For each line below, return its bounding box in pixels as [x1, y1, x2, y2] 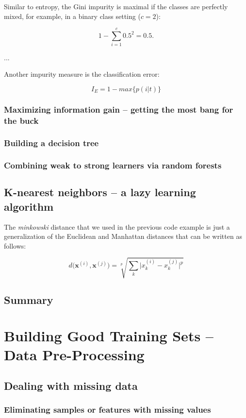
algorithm [4, 199, 54, 214]
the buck [4, 115, 39, 127]
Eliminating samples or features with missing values [4, 403, 211, 415]
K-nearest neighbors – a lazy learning [4, 184, 196, 200]
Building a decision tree [4, 137, 99, 149]
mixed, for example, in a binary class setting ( [4, 11, 141, 21]
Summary [4, 292, 53, 307]
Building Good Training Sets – [4, 325, 213, 345]
